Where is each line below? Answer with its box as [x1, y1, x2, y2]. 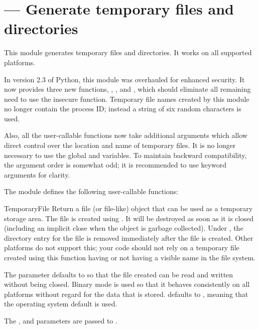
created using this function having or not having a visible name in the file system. [4, 252, 255, 262]
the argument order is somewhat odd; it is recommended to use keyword [4, 159, 227, 170]
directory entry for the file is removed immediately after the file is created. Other [4, 232, 253, 243]
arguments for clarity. [4, 169, 70, 180]
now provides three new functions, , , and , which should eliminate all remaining [4, 84, 251, 94]
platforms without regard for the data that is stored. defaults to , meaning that [4, 288, 248, 299]
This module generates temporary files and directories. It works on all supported [4, 47, 252, 58]
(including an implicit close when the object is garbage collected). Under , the [4, 223, 243, 233]
